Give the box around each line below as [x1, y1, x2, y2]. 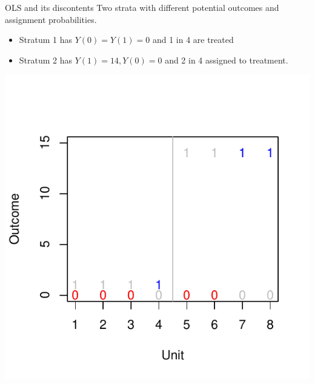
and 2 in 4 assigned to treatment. [165, 53, 288, 66]
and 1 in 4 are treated [152, 33, 234, 46]
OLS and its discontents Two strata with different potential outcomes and [5, 1, 279, 13]
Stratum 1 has [19, 33, 73, 46]
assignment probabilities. [5, 13, 97, 25]
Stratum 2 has [19, 53, 73, 66]
